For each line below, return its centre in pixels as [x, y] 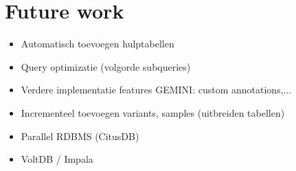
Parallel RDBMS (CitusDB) [80, 136]
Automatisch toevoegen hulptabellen [98, 44]
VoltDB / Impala [57, 159]
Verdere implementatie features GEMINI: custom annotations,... [156, 90]
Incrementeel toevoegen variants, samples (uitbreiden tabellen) [153, 112]
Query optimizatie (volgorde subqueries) [106, 66]
